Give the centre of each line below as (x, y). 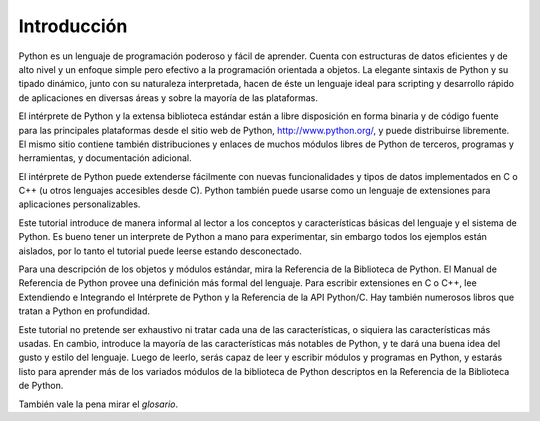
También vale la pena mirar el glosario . (98, 404)
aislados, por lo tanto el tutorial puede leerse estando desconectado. (160, 251)
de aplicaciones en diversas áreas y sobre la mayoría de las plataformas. (168, 97)
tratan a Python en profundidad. (84, 311)
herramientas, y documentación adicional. (105, 158)
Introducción (73, 26)
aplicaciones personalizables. (79, 204)
